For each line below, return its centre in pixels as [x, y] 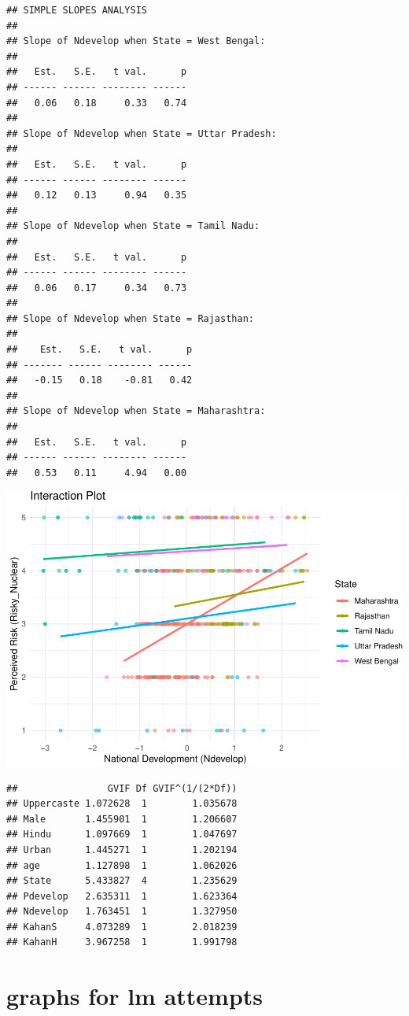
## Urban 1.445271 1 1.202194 [122, 850]
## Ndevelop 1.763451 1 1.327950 [122, 912]
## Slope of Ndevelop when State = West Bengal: [136, 41]
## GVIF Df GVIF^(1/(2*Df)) [122, 788]
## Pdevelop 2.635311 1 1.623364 [122, 896]
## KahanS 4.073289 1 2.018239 [122, 927]
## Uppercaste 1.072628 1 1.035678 [122, 804]
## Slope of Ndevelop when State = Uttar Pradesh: [142, 133]
